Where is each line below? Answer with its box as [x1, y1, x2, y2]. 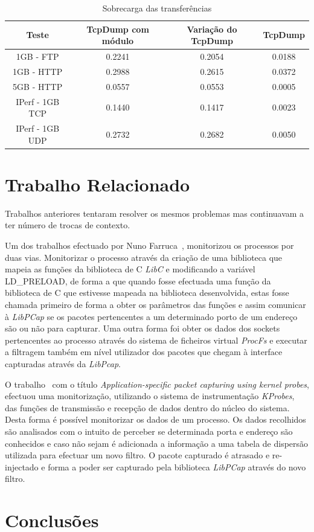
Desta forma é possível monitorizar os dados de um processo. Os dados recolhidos [5, 413, 306, 426]
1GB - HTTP [13, 65, 63, 77]
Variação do [187, 22, 237, 35]
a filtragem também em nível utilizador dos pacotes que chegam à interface [5, 345, 283, 358]
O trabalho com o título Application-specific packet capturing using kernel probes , [5, 377, 309, 390]
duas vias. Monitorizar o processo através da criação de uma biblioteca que [5, 251, 283, 263]
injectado [5, 460, 39, 473]
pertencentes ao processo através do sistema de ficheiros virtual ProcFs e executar [5, 333, 307, 346]
